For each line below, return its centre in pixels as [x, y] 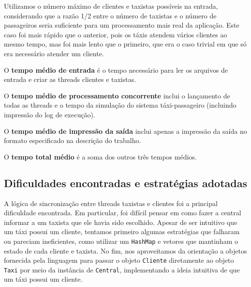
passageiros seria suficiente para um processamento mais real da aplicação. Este [122, 25]
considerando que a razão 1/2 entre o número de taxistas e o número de [110, 15]
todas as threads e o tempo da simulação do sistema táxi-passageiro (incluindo [120, 105]
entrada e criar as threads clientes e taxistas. [70, 79]
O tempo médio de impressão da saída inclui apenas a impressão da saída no [125, 131]
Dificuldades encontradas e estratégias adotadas [125, 183]
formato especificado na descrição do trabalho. [73, 140]
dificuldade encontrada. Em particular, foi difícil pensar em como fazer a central [123, 213]
